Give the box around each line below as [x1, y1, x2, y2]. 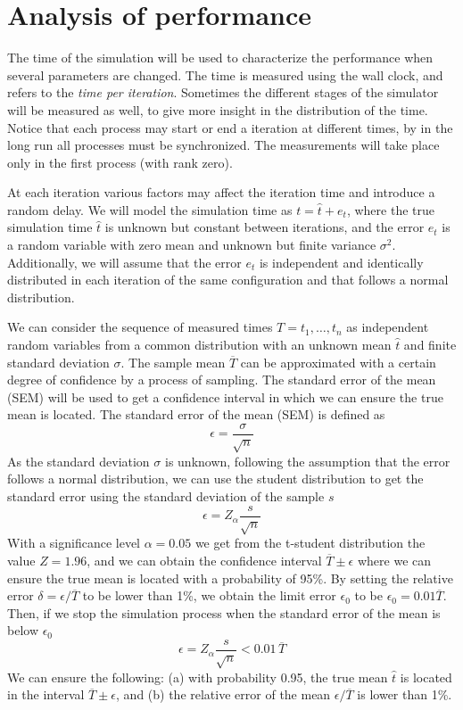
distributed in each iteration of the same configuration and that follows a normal [7, 270, 449, 289]
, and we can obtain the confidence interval [87, 551, 322, 570]
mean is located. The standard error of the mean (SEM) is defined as [7, 405, 385, 424]
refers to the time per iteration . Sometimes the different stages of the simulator [7, 83, 439, 102]
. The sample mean [120, 352, 226, 371]
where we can [357, 551, 432, 570]
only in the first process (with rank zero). [7, 153, 233, 171]
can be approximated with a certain [240, 352, 436, 371]
